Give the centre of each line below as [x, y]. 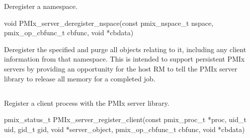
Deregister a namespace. [41, 6]
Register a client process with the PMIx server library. [87, 103]
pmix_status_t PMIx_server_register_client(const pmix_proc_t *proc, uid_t [125, 119]
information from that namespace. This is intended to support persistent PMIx [125, 59]
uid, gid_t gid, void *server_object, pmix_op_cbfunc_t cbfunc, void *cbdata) [125, 129]
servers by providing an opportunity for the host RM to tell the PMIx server [121, 68]
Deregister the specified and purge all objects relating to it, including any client [125, 49]
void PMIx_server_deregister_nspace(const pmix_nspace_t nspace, [109, 23]
